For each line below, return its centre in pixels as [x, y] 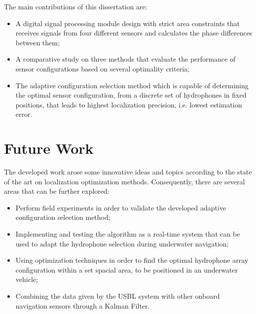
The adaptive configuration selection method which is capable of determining [132, 85]
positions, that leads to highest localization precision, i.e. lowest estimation [129, 104]
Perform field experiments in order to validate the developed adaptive [121, 207]
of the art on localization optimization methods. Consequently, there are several [125, 181]
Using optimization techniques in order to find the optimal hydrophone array [132, 260]
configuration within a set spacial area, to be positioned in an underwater [127, 269]
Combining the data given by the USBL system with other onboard [118, 296]
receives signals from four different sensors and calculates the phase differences [134, 33]
